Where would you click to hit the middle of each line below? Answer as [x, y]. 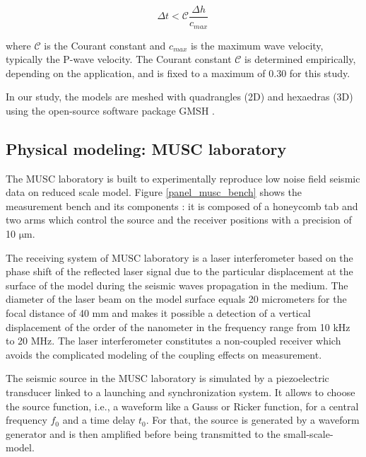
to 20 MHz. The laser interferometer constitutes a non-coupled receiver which [173, 341]
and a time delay [99, 420]
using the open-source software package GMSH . [110, 110]
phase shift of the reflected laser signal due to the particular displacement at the [179, 271]
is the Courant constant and [105, 45]
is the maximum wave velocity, [257, 45]
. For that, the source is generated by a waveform [253, 420]
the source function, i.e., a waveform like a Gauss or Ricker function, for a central [182, 406]
